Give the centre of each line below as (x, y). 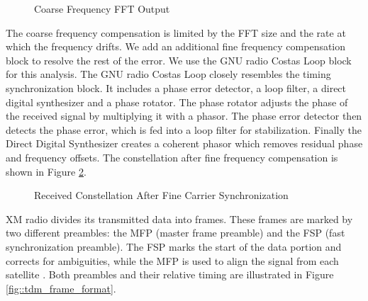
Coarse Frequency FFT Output (102, 8)
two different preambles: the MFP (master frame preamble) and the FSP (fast (175, 233)
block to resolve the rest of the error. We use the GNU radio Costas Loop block (179, 60)
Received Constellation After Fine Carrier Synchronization (161, 195)
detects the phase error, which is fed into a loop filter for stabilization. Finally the (184, 129)
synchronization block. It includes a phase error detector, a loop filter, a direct (176, 87)
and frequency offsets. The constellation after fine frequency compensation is (172, 157)
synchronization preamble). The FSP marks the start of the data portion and (174, 246)
